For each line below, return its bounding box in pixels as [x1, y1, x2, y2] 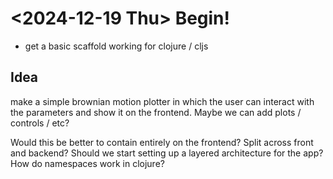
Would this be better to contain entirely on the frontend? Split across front [10, 136, 314, 148]
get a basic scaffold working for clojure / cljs [24, 40, 209, 52]
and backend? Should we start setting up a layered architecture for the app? [10, 147, 324, 159]
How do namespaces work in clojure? [10, 157, 165, 169]
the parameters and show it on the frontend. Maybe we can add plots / [10, 106, 302, 118]
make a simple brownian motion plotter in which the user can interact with [10, 95, 315, 107]
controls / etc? [10, 117, 70, 129]
